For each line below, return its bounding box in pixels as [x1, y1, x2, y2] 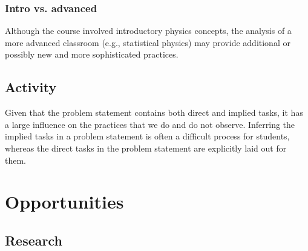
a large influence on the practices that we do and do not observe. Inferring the [5, 118, 295, 130]
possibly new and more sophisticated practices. [5, 48, 179, 61]
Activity [5, 78, 57, 96]
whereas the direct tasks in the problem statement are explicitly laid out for [5, 141, 287, 154]
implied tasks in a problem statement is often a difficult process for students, [5, 130, 290, 142]
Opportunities [5, 189, 124, 214]
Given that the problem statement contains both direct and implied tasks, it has [5, 106, 303, 119]
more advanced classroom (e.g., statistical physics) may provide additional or [5, 36, 290, 49]
